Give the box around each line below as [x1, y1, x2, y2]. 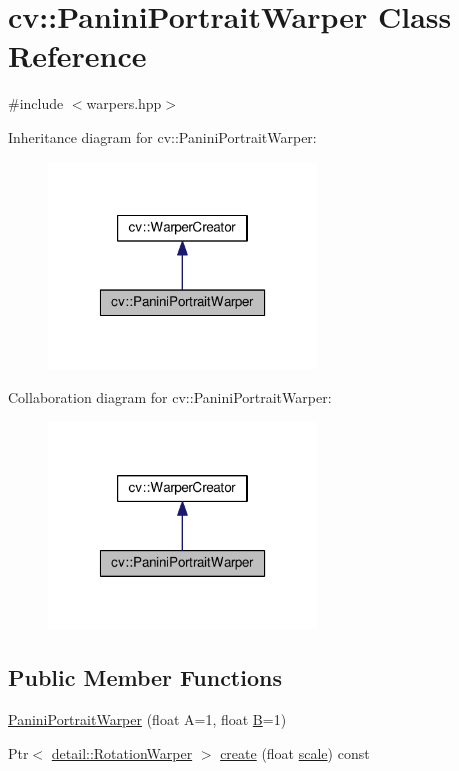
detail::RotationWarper [51, 742, 193, 763]
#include [8, 93, 64, 114]
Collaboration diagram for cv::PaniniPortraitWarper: [8, 387, 332, 407]
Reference [8, 35, 147, 76]
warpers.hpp [86, 93, 162, 114]
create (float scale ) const [220, 742, 370, 763]
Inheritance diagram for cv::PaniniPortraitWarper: [8, 126, 317, 147]
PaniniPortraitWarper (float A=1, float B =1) [8, 709, 287, 730]
